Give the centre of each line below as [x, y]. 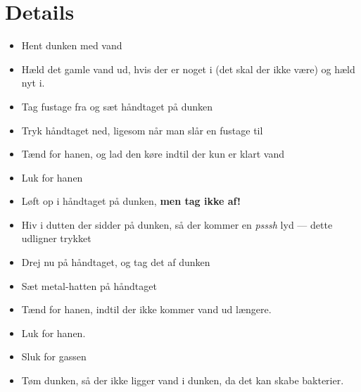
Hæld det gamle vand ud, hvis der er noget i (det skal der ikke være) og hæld [188, 69]
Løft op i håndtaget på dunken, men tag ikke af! [131, 201]
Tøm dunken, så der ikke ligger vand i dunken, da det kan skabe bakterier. [183, 380]
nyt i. [33, 83]
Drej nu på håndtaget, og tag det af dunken [116, 262]
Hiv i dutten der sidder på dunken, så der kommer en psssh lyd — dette [177, 224]
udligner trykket [56, 238]
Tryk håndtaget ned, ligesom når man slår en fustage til [142, 130]
